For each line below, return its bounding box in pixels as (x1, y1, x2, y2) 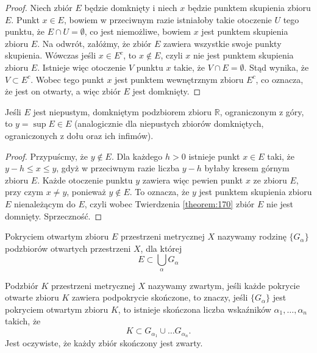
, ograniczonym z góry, (219, 105, 304, 118)
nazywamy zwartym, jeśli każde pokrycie (148, 279, 300, 291)
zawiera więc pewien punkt (142, 173, 243, 186)
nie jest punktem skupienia (193, 49, 294, 62)
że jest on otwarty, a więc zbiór (5, 85, 121, 98)
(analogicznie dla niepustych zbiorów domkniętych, (74, 117, 264, 130)
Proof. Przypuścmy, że (5, 149, 88, 162)
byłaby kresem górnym (204, 162, 290, 174)
